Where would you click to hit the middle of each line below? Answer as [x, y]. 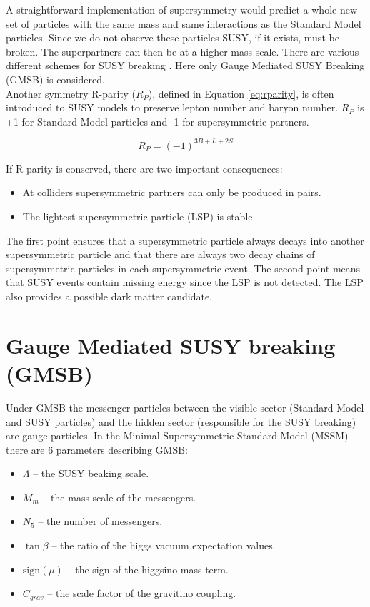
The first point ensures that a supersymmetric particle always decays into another [185, 240]
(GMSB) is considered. [55, 79]
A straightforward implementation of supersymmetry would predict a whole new [182, 9]
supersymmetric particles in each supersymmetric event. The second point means [183, 268]
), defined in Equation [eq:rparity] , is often [241, 93]
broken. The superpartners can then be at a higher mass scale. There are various [182, 51]
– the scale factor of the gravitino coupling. [142, 593]
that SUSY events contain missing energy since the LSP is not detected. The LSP [185, 282]
